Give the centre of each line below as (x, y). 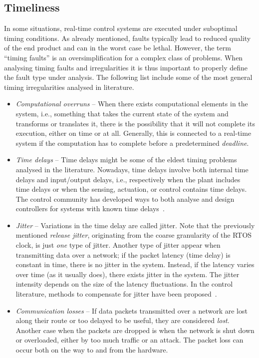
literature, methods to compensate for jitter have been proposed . (116, 294)
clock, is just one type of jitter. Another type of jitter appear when (118, 245)
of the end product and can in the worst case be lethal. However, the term (118, 48)
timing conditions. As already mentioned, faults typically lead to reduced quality (128, 38)
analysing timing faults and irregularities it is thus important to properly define (126, 67)
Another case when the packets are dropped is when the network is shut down (135, 330)
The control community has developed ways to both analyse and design (125, 198)
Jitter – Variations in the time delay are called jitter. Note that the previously (135, 225)
